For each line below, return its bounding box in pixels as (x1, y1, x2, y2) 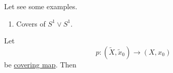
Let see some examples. (4, 1, 78, 11)
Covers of (16, 18, 46, 29)
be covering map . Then (4, 59, 76, 69)
